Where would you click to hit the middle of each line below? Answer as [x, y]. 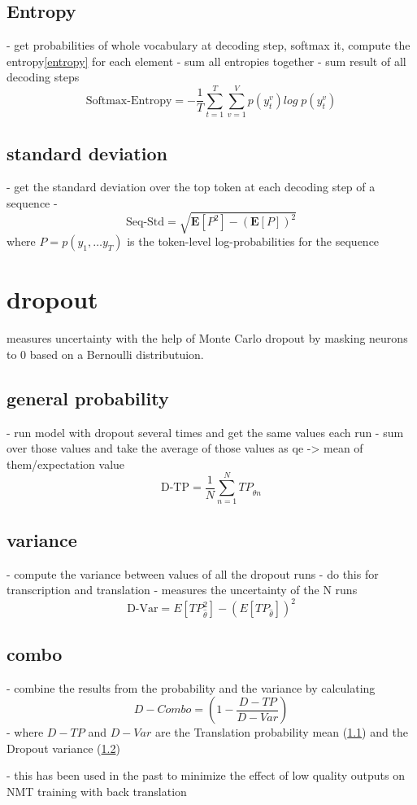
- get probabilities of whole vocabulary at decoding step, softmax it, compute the [208, 45]
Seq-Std [146, 223]
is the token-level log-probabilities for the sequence [253, 241]
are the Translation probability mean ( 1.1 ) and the [281, 732]
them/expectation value [66, 464]
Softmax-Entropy [129, 101]
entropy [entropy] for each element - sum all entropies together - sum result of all [206, 61]
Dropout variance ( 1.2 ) [63, 748]
